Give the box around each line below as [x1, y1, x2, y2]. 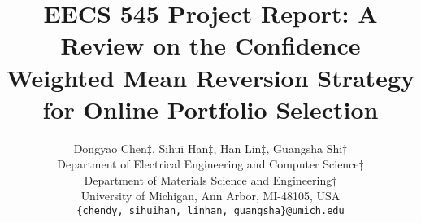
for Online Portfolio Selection [42, 92, 379, 125]
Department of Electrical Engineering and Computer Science [57, 155, 359, 173]
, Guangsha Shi [266, 139, 343, 156]
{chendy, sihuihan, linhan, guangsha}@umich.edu [76, 205, 345, 217]
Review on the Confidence [60, 28, 361, 62]
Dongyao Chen [73, 139, 147, 156]
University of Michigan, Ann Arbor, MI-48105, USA [80, 187, 341, 204]
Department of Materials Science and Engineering [84, 171, 332, 188]
